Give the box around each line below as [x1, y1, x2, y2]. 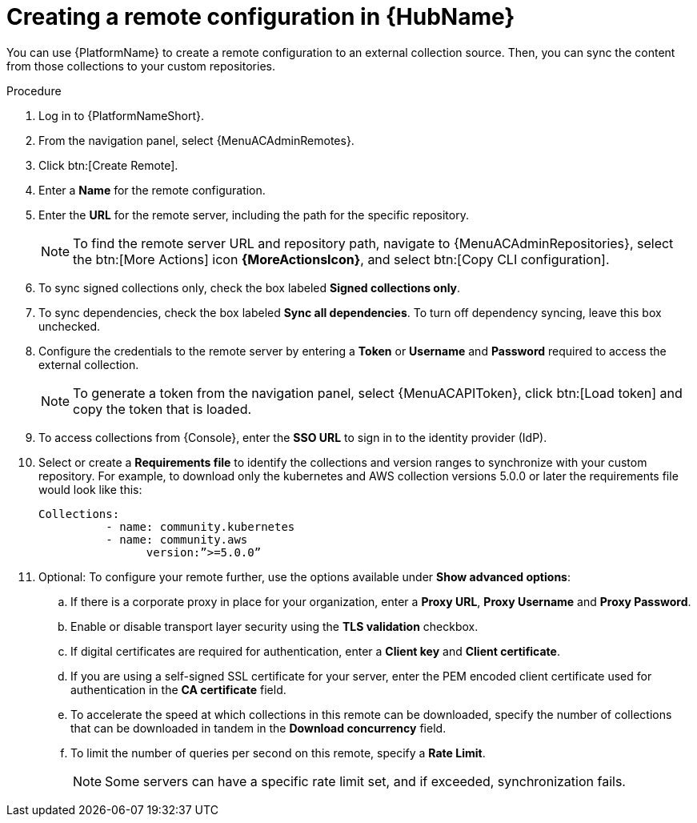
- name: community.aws [106, 532, 248, 546]
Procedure [6, 83, 62, 98]
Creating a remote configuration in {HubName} [6, 3, 515, 30]
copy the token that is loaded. [73, 400, 252, 417]
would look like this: [38, 482, 142, 496]
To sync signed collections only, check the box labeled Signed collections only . [38, 280, 461, 295]
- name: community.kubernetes [106, 520, 295, 533]
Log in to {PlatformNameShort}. [38, 108, 205, 122]
